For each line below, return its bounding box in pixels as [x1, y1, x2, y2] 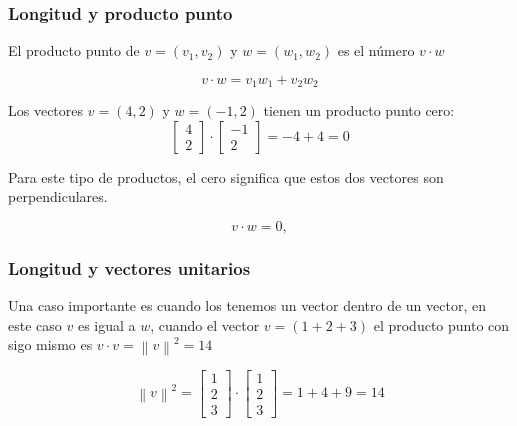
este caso [8, 314, 62, 335]
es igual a [77, 314, 136, 335]
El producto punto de [8, 40, 140, 61]
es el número [337, 40, 415, 61]
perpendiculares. [8, 186, 108, 207]
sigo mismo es [8, 334, 93, 355]
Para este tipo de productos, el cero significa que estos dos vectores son [8, 166, 444, 187]
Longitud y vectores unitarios [8, 255, 251, 280]
